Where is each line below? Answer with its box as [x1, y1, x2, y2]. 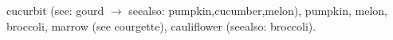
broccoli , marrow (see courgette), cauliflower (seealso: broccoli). [6, 17, 316, 34]
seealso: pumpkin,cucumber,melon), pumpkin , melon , [128, 2, 387, 18]
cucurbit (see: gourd [6, 2, 104, 18]
